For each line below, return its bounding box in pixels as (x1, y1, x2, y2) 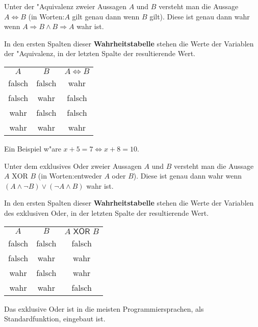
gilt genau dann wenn (72, 11, 140, 21)
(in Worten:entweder (38, 170, 102, 181)
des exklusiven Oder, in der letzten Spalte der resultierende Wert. (4, 207, 209, 218)
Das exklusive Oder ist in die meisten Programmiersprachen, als (4, 303, 204, 314)
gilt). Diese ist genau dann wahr (149, 11, 250, 21)
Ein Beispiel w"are (4, 143, 61, 154)
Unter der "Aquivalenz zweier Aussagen (4, 1, 126, 11)
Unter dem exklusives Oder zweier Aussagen (4, 160, 142, 171)
